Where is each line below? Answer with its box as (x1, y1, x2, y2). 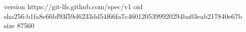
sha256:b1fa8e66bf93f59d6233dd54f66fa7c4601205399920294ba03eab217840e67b (4, 11, 242, 21)
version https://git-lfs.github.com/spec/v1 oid (4, 1, 143, 11)
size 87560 (4, 20, 35, 31)
